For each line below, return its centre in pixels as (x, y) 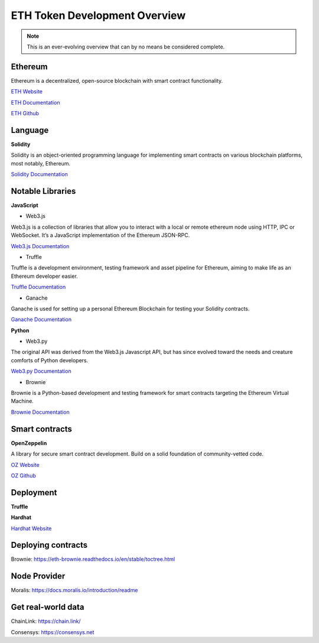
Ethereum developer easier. (44, 276)
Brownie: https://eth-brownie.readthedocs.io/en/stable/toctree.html (93, 559)
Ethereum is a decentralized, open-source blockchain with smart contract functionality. (117, 80)
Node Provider (38, 576)
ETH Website (27, 92)
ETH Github (25, 113)
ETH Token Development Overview (98, 15)
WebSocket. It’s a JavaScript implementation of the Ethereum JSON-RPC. (100, 235)
